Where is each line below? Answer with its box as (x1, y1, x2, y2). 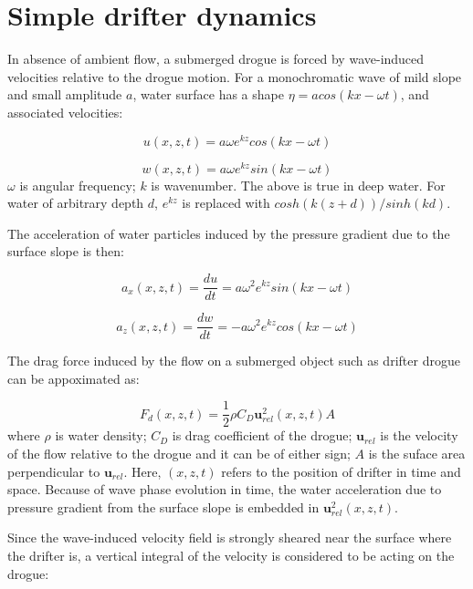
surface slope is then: (7, 242, 124, 261)
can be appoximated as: (7, 368, 140, 387)
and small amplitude (7, 85, 122, 104)
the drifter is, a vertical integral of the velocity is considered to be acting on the (7, 545, 455, 564)
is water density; (55, 426, 147, 445)
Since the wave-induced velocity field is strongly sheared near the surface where (7, 528, 452, 547)
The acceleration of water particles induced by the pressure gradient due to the (7, 223, 450, 243)
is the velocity (380, 426, 458, 445)
